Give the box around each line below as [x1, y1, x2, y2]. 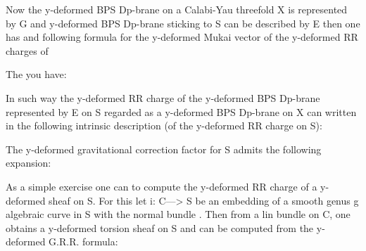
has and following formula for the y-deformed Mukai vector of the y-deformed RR [6, 30, 358, 44]
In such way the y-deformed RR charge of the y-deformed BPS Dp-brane [6, 90, 320, 105]
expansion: [6, 155, 51, 170]
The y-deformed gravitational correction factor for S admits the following [6, 141, 322, 156]
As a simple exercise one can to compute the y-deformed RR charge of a [6, 179, 317, 193]
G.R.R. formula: [49, 234, 118, 249]
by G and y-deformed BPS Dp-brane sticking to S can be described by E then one [6, 15, 360, 30]
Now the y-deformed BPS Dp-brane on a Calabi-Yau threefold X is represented [6, 2, 348, 16]
